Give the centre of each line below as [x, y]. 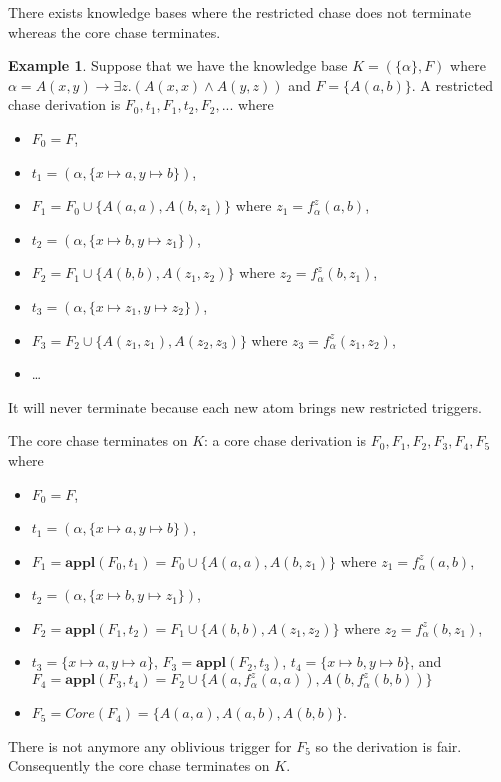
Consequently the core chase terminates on [139, 765]
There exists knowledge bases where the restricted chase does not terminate [240, 12]
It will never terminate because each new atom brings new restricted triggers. [245, 406]
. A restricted [452, 84]
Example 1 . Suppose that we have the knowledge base [178, 65]
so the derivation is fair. [388, 745]
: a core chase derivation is [285, 440]
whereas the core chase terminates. [114, 31]
